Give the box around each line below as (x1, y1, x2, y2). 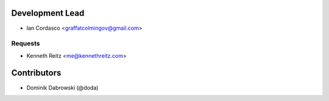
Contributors (11, 68, 62, 78)
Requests (11, 40, 40, 48)
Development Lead (11, 8, 85, 18)
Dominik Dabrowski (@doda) (26, 84, 99, 91)
